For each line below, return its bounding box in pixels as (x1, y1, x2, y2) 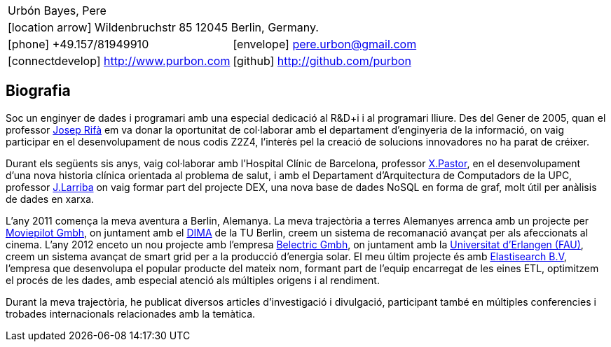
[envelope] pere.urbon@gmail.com (233, 37, 417, 51)
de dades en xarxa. (6, 192, 95, 205)
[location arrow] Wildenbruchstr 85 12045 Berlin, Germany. (8, 20, 319, 34)
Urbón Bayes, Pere (8, 3, 107, 17)
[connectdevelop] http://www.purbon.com (8, 54, 231, 68)
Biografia (6, 82, 71, 100)
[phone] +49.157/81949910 (8, 37, 149, 51)
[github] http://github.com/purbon (233, 54, 411, 68)
